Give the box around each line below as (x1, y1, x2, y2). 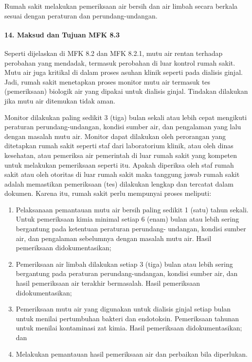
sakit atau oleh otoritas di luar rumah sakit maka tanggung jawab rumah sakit (4, 169, 240, 179)
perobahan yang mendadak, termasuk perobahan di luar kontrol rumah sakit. (4, 57, 235, 68)
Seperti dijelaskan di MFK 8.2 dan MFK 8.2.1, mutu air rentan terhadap (4, 48, 223, 58)
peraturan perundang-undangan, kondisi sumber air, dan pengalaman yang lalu (4, 121, 241, 132)
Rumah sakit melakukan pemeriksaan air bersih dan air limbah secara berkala (4, 1, 238, 11)
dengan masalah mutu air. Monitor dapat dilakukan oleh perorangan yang (4, 131, 226, 141)
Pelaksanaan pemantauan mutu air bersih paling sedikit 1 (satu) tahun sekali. (16, 204, 249, 214)
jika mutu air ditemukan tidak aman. (4, 95, 115, 105)
